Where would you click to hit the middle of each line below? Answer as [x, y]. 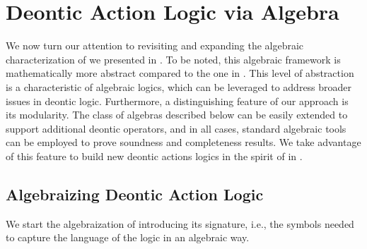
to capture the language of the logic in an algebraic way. [128, 237]
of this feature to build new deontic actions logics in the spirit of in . [154, 156]
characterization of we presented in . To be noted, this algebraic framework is [173, 59]
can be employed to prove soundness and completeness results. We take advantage [183, 142]
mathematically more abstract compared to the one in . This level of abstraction [180, 73]
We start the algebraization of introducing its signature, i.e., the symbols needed [180, 223]
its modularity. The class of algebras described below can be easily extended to [177, 115]
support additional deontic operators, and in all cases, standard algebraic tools [176, 128]
